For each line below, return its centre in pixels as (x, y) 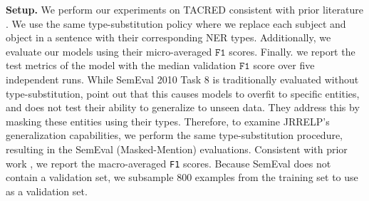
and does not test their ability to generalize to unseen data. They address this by (183, 107)
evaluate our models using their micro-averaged (109, 51)
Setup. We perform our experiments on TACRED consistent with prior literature (184, 9)
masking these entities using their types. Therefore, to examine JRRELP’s (168, 121)
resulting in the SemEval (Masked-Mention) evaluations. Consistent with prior (177, 149)
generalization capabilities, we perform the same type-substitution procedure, (175, 135)
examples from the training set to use (276, 177)
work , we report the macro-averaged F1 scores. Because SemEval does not (168, 163)
